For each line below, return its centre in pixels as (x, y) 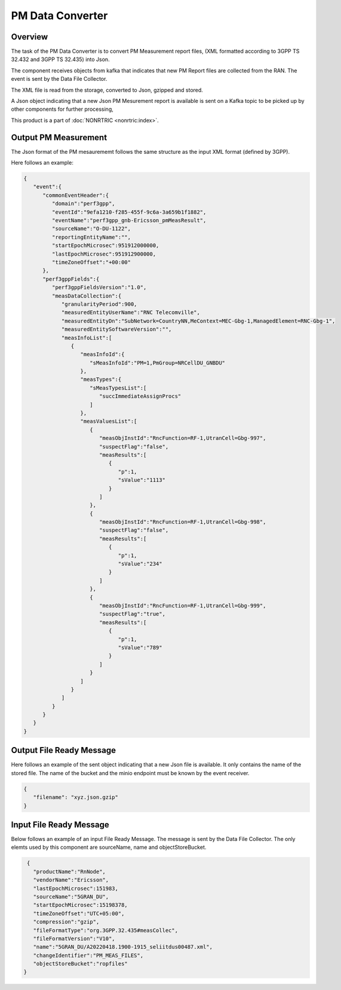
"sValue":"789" (140, 647)
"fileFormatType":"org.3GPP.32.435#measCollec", (106, 930)
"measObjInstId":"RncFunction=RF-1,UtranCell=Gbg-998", (182, 522)
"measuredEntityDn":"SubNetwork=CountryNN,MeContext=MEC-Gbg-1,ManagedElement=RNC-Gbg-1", (198, 321)
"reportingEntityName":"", (91, 237)
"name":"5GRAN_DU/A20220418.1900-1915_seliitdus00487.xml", (123, 947)
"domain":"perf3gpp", (84, 204)
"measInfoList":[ (87, 338)
